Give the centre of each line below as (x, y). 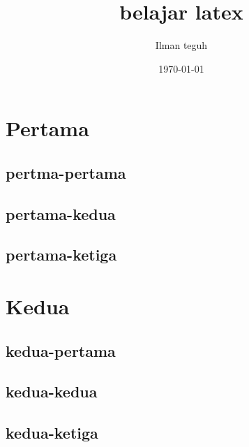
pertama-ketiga (61, 255)
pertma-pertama (66, 172)
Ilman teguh (181, 45)
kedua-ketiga (52, 433)
